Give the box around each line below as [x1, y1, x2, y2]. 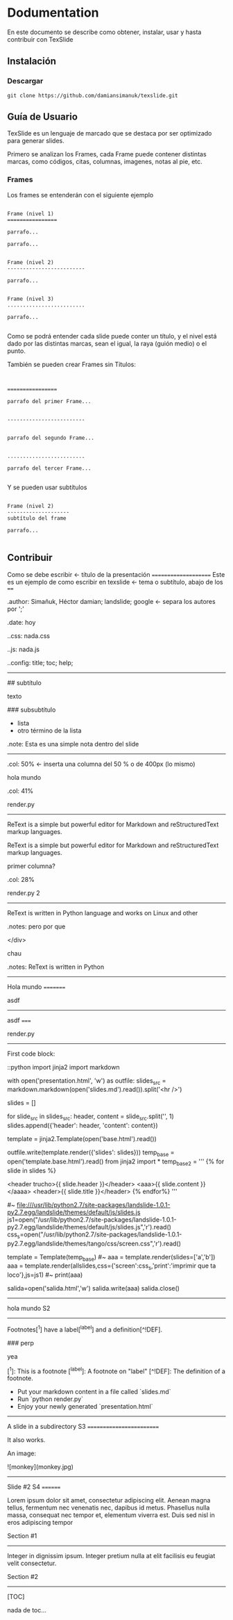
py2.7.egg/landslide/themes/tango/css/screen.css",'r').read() [7, 1239, 182, 1247]
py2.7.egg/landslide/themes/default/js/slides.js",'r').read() [7, 1222, 172, 1231]
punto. [7, 346, 26, 355]
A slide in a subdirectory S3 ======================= [7, 1423, 159, 1431]
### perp [7, 1339, 35, 1347]
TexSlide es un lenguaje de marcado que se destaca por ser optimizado [7, 129, 212, 138]
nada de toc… [7, 1606, 47, 1614]
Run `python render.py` [17, 1395, 83, 1403]
